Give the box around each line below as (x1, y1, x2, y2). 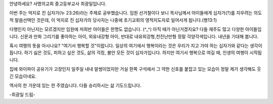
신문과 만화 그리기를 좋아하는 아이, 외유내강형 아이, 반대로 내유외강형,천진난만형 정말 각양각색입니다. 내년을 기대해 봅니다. (20, 33, 259, 39)
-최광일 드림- (9, 91, 35, 98)
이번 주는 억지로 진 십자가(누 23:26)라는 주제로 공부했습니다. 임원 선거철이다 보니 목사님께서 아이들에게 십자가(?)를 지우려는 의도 (9, 10, 262, 16)
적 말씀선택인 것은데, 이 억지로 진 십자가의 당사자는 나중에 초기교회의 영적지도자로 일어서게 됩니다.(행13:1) (9, 17, 217, 23)
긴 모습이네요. (9, 73, 37, 79)
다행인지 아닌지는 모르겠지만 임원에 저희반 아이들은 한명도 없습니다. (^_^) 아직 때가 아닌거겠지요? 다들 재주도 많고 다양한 (9, 26, 245, 32)
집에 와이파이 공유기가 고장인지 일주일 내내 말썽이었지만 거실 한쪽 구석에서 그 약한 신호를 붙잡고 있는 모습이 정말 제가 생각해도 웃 (9, 66, 261, 72)
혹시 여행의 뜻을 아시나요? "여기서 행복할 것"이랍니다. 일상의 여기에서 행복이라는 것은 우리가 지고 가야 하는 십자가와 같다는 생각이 (9, 42, 262, 48)
